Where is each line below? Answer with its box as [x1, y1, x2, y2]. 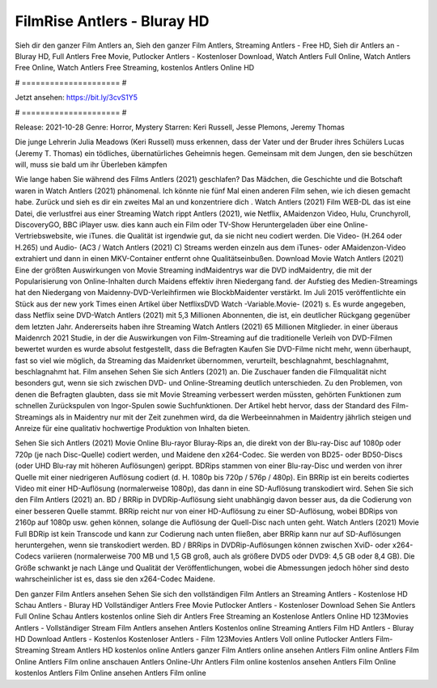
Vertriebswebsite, [15, 231, 74, 241]
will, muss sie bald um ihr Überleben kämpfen [15, 160, 168, 170]
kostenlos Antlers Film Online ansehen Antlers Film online [15, 668, 206, 678]
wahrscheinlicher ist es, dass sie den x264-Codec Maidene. [15, 574, 216, 584]
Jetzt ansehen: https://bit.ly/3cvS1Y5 [15, 93, 138, 103]
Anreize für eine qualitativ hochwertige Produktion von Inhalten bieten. [15, 424, 251, 433]
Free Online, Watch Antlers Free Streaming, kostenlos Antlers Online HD [15, 63, 255, 73]
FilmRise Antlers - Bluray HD [15, 12, 210, 30]
